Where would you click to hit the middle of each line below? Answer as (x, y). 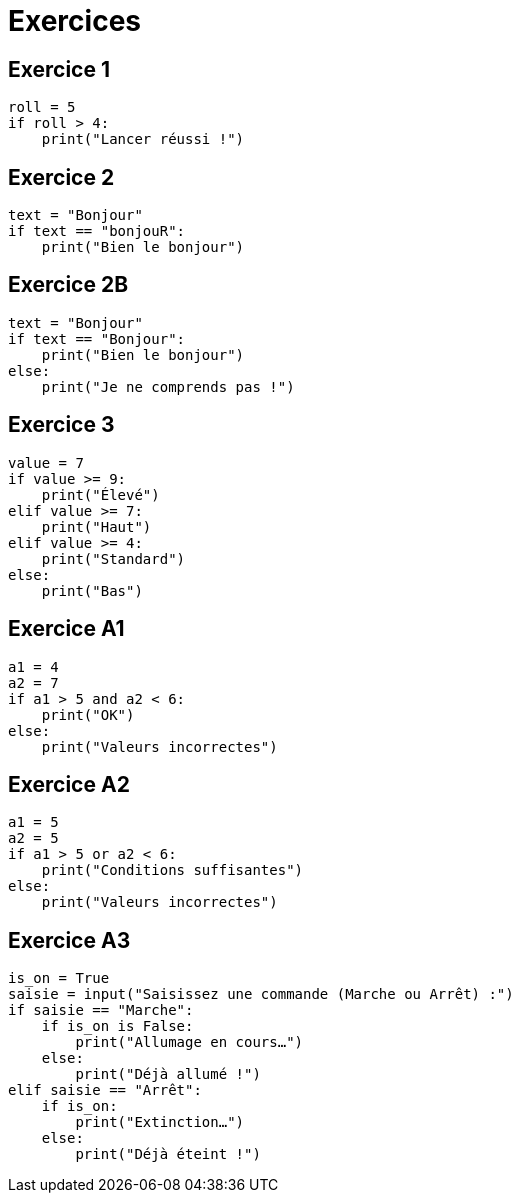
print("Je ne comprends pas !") (168, 386)
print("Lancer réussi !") (143, 139)
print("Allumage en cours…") (189, 1042)
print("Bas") (92, 590)
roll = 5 (42, 107)
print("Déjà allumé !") (168, 1074)
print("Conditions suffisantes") (172, 870)
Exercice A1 (66, 629)
